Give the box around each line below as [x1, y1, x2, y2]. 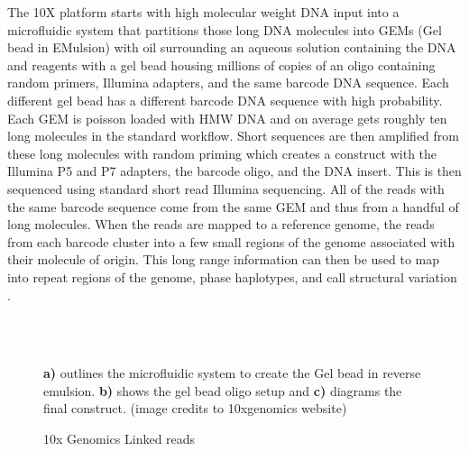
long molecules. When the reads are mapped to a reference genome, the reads [7, 215, 435, 234]
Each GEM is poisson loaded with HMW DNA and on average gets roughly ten [7, 108, 447, 127]
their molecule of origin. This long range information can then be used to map [7, 250, 440, 269]
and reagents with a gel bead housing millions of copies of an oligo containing [7, 55, 436, 74]
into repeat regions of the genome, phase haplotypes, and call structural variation [7, 267, 457, 286]
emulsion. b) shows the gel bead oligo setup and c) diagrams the [43, 381, 402, 400]
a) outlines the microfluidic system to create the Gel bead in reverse [43, 364, 421, 382]
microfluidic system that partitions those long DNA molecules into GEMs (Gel [7, 20, 442, 39]
